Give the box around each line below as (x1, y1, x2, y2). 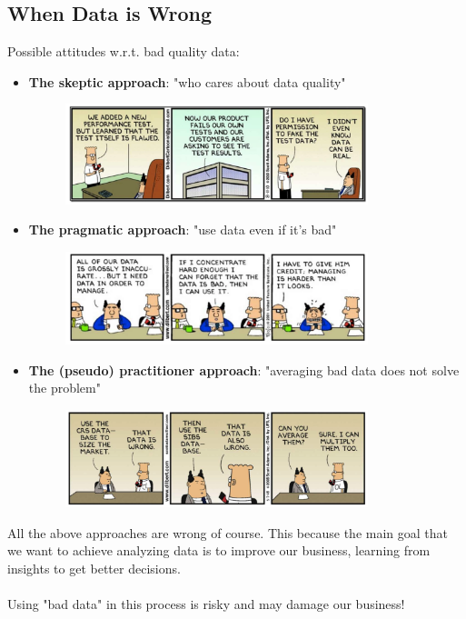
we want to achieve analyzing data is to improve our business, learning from (7, 541, 431, 560)
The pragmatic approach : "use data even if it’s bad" (28, 220, 337, 239)
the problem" (28, 378, 101, 397)
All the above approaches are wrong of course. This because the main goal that (7, 523, 448, 542)
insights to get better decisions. (7, 558, 181, 577)
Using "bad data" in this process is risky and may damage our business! (7, 594, 405, 613)
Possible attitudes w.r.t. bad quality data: (7, 42, 240, 61)
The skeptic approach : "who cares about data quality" (28, 72, 346, 91)
